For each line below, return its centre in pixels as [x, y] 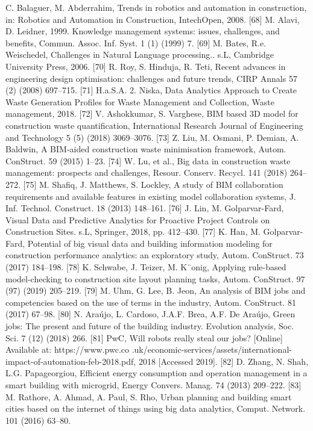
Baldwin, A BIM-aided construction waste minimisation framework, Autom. [146, 149]
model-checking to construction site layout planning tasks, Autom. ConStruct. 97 [155, 278]
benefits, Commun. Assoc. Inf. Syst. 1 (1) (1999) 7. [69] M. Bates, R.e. [136, 42]
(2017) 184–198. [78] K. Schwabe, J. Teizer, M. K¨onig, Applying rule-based [146, 267]
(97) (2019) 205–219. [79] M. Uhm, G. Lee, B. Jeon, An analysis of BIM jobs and [156, 290]
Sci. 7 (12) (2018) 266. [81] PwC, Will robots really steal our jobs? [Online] [144, 337]
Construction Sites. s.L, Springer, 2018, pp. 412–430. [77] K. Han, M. [133, 231]
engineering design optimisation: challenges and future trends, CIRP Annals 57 [151, 78]
